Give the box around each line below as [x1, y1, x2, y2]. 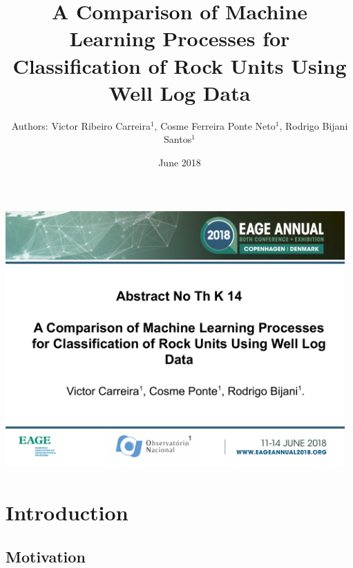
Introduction [6, 498, 128, 527]
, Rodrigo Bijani [279, 118, 348, 133]
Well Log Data [108, 78, 251, 106]
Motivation [6, 545, 86, 567]
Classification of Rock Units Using [12, 51, 347, 79]
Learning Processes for [69, 24, 290, 52]
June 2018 [158, 155, 201, 169]
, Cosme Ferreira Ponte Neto [154, 118, 276, 133]
